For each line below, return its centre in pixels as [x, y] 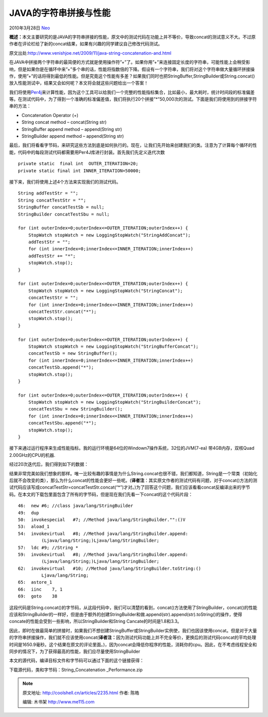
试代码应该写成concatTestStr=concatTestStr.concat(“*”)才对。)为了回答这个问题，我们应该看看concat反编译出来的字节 [130, 487]
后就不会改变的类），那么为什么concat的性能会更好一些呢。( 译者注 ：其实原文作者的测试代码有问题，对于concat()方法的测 [133, 480]
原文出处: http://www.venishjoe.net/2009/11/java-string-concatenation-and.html [90, 53]
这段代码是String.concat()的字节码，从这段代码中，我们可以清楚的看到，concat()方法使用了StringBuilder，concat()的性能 [133, 608]
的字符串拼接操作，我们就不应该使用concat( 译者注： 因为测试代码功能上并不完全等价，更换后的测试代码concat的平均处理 [133, 637]
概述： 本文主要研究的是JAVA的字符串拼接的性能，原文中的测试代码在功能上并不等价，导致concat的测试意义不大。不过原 [133, 37]
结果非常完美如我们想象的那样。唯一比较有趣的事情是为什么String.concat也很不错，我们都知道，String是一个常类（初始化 [133, 473]
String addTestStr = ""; [48, 193]
